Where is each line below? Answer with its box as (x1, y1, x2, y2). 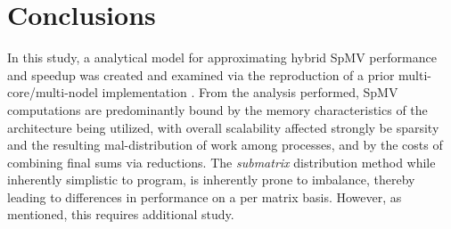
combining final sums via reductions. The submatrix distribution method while (7, 152, 436, 171)
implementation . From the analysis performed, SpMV (102, 83, 398, 102)
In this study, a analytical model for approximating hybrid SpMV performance (7, 48, 437, 67)
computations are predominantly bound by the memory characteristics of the (7, 100, 428, 119)
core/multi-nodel (7, 83, 98, 102)
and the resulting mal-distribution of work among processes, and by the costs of (7, 135, 443, 154)
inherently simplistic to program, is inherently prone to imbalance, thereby (7, 170, 415, 189)
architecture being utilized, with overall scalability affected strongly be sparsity (7, 118, 439, 136)
